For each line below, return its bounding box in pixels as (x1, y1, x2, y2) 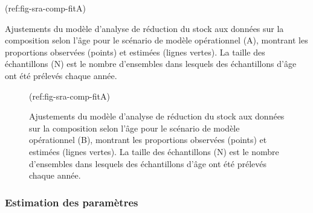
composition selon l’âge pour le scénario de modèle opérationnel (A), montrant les (5, 34, 308, 46)
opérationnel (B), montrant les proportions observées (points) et (29, 133, 267, 146)
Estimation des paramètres (5, 194, 138, 209)
